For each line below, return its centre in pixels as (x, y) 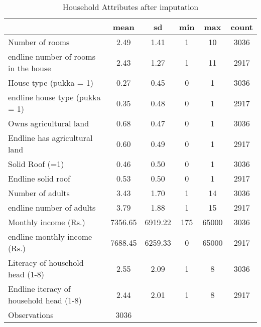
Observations (31, 315)
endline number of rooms (52, 56)
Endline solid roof (39, 178)
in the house (30, 68)
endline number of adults (52, 207)
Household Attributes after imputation (130, 7)
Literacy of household (46, 263)
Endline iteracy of (39, 289)
